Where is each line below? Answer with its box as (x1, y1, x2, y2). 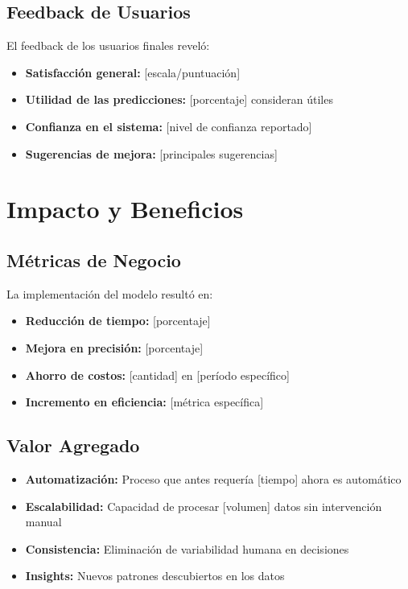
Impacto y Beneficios (6, 192, 244, 225)
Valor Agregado (6, 433, 140, 458)
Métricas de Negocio (6, 247, 181, 272)
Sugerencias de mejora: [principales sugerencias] (25, 145, 278, 162)
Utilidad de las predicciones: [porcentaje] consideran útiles (25, 91, 333, 108)
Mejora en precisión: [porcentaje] (25, 339, 204, 356)
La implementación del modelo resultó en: (6, 285, 213, 302)
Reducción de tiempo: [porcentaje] (25, 312, 211, 329)
